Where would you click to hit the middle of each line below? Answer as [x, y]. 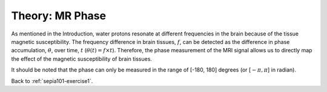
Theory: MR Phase [58, 16]
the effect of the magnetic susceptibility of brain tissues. [82, 59]
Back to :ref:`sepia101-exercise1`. [52, 81]
